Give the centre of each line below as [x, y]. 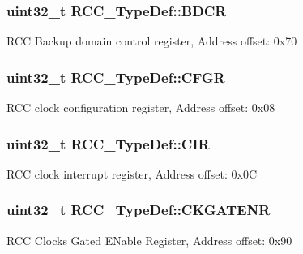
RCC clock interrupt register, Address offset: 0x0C [132, 173]
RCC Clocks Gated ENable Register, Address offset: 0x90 [149, 240]
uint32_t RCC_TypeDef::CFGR [116, 77]
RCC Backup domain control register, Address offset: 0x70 [152, 41]
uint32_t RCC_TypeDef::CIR [108, 143]
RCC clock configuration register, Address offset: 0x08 [141, 108]
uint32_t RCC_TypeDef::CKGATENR [139, 210]
